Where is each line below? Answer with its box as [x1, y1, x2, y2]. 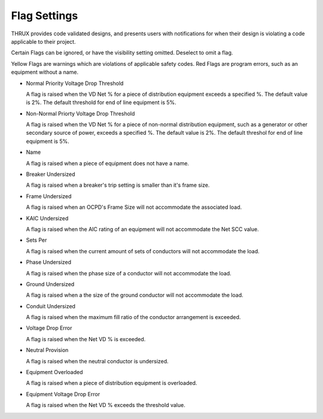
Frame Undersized [26, 192, 72, 200]
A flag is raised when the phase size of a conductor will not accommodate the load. [26, 269, 231, 277]
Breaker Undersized [26, 171, 75, 178]
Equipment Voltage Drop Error [26, 390, 100, 397]
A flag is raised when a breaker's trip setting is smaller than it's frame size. [26, 181, 210, 189]
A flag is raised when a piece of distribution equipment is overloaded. [26, 379, 197, 387]
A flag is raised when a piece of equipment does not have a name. [26, 159, 190, 167]
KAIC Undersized [26, 214, 69, 221]
